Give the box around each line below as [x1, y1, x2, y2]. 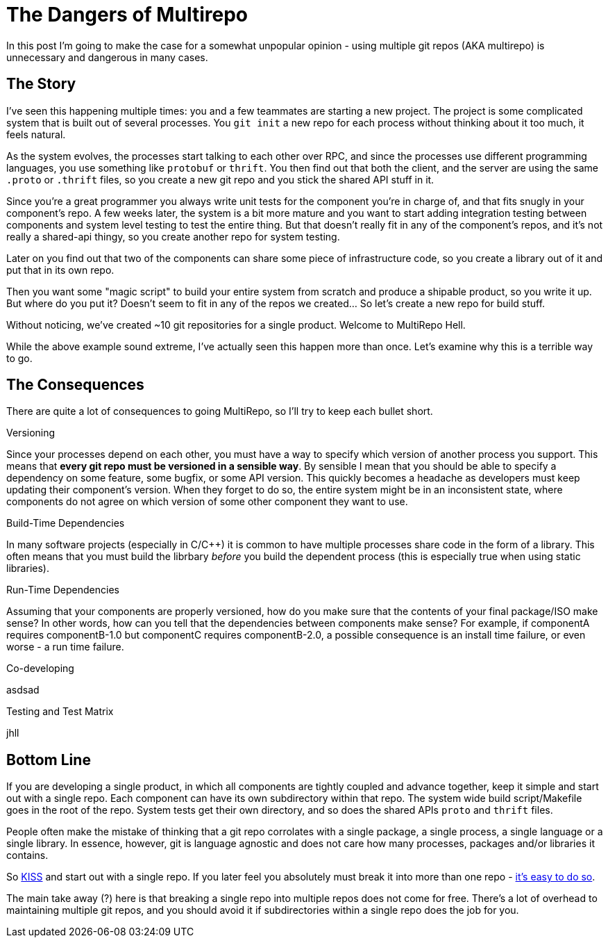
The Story [6, 75, 76, 93]
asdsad [6, 684, 40, 696]
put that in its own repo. [6, 263, 115, 276]
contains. [6, 849, 49, 862]
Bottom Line [6, 751, 91, 769]
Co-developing [6, 662, 74, 675]
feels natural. [6, 128, 66, 140]
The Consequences [6, 376, 144, 394]
